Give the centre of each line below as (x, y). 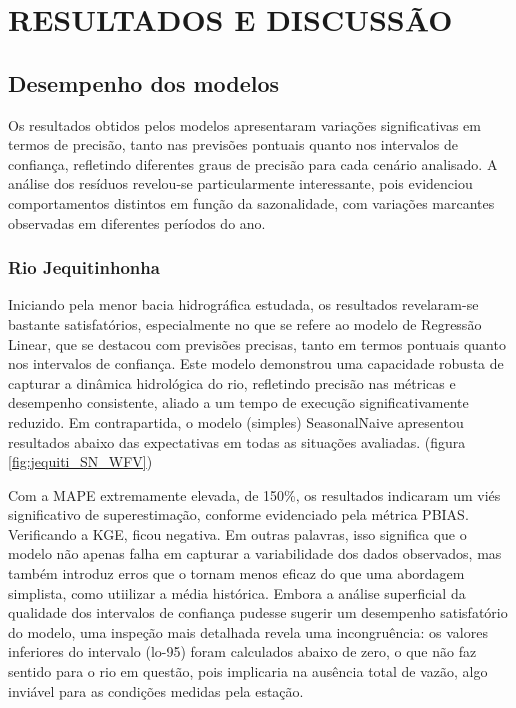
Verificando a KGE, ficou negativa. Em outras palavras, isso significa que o (237, 533)
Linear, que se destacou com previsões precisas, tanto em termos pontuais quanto (257, 343)
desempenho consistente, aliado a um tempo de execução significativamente (238, 402)
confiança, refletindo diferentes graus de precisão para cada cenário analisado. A (253, 163)
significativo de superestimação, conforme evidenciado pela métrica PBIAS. (238, 514)
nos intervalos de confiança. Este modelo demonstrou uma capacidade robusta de (256, 363)
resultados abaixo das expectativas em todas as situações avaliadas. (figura (237, 441)
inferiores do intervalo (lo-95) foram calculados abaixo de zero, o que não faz (242, 651)
